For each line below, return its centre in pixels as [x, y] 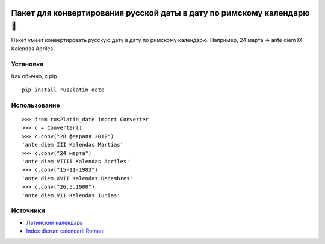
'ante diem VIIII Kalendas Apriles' [76, 161]
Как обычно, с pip [34, 76]
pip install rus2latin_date [63, 90]
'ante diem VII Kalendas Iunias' [71, 195]
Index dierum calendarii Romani [65, 231]
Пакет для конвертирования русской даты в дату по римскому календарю [160, 13]
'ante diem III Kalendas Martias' [73, 145]
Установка [27, 64]
